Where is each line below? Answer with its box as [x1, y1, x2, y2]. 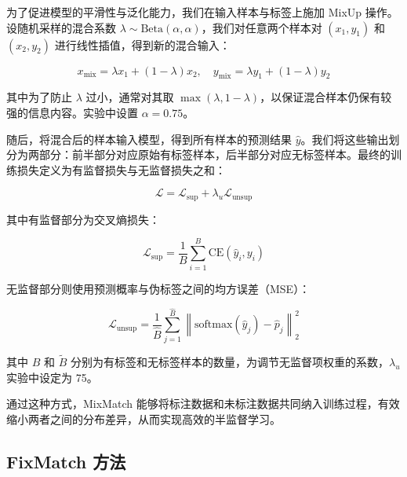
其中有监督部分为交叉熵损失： [6, 211, 160, 227]
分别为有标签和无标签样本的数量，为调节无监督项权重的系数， [70, 354, 389, 370]
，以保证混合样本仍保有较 [260, 89, 392, 105]
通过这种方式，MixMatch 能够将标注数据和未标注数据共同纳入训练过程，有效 [6, 395, 400, 412]
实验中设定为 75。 [6, 369, 98, 385]
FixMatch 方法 [6, 449, 126, 473]
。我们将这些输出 [300, 130, 389, 147]
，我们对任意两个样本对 [201, 19, 322, 35]
